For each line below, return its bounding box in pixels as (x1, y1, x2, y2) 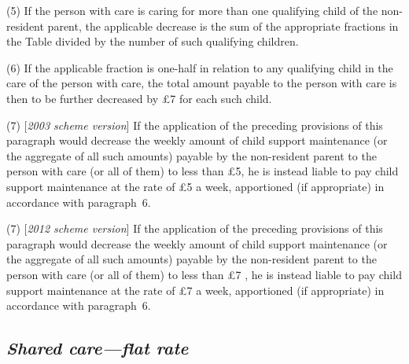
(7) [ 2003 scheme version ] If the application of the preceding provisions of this (6, 116, 383, 133)
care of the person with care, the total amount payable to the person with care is (6, 75, 397, 91)
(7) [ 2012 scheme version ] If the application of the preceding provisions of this (6, 220, 383, 237)
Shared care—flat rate (6, 336, 189, 360)
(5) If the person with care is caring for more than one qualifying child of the (6, 2, 378, 18)
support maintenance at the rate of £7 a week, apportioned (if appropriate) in (6, 281, 385, 298)
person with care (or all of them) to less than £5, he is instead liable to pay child (6, 163, 399, 179)
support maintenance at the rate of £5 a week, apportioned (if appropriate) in (6, 178, 385, 194)
